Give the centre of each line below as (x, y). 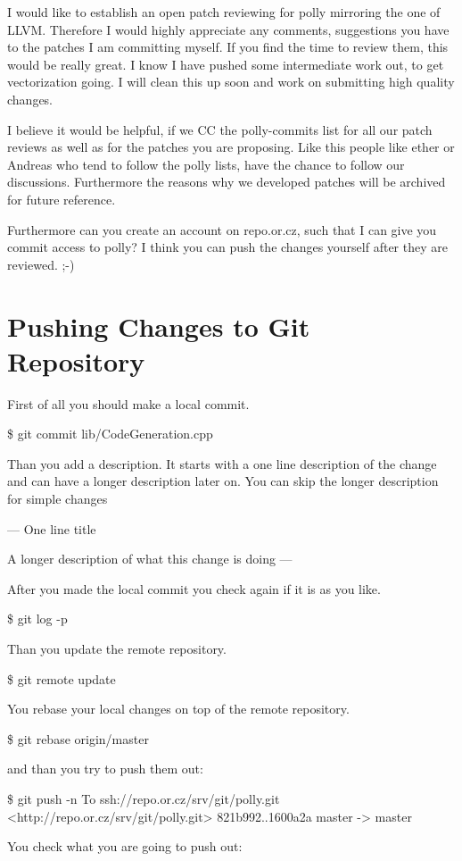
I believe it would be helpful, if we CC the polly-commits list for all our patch (220, 129)
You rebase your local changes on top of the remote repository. (178, 709)
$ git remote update (62, 678)
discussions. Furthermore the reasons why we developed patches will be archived (227, 182)
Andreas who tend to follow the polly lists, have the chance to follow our (206, 164)
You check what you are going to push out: (125, 846)
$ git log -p (37, 619)
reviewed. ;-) (41, 264)
